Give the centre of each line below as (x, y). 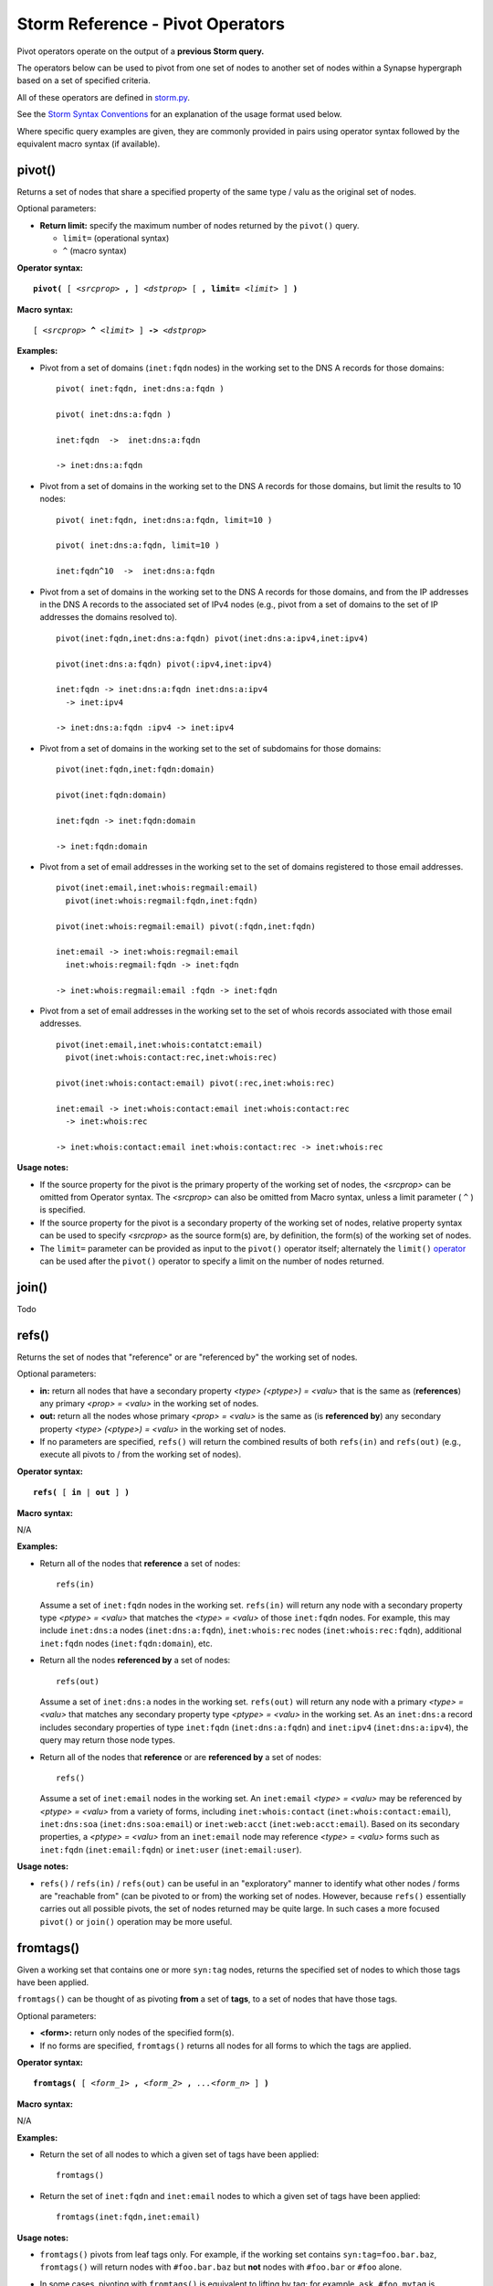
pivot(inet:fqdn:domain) (111, 795)
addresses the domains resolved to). (109, 617)
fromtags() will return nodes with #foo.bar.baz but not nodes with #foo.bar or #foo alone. (220, 2267)
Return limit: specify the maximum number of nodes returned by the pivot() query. (199, 225)
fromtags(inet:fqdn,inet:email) (128, 2217)
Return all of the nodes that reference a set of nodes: (140, 1563)
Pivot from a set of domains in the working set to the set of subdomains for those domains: (210, 748)
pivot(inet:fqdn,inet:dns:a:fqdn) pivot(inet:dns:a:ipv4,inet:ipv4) (212, 638)
